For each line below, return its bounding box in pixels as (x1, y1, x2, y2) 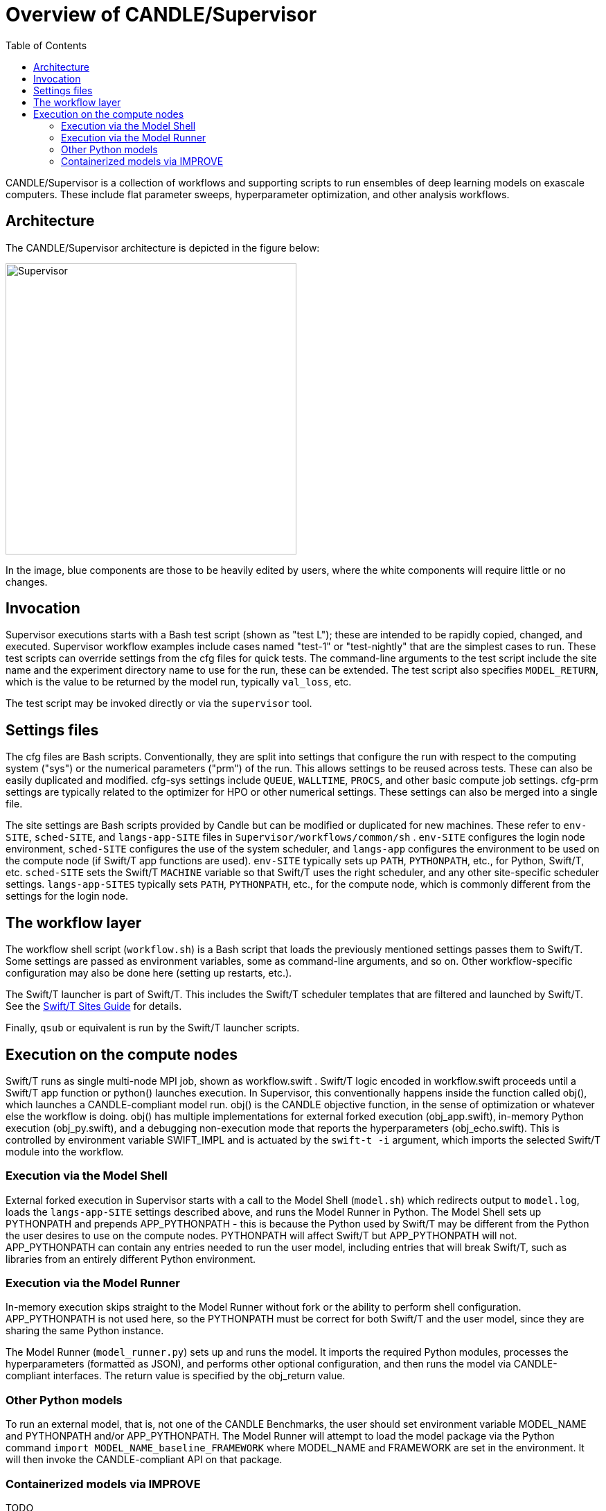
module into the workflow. (6, 1145, 124, 1158)
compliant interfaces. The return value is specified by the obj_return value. (6, 1370, 346, 1382)
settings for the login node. (6, 890, 129, 902)
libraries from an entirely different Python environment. (6, 1252, 256, 1265)
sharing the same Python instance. (6, 1325, 164, 1337)
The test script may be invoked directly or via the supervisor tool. (6, 697, 312, 710)
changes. (6, 575, 48, 588)
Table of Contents (6, 39, 87, 51)
